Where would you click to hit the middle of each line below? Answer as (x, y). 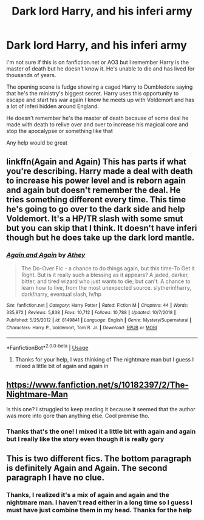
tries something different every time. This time (96, 200)
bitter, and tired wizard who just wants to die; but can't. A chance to (106, 281)
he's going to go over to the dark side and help (96, 209)
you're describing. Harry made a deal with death (100, 171)
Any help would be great (37, 142)
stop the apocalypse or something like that (60, 131)
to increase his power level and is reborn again (96, 181)
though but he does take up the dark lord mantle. (100, 238)
